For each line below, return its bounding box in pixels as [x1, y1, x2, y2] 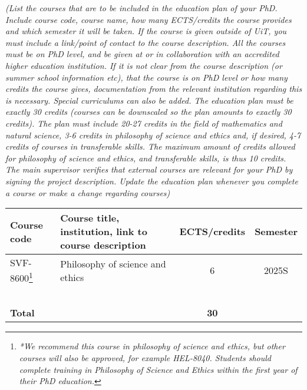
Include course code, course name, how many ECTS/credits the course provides [5, 13, 292, 25]
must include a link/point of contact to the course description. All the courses [5, 36, 286, 48]
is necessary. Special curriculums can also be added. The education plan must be [5, 94, 293, 106]
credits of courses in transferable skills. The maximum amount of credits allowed [5, 140, 295, 153]
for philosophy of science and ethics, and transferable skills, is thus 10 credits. [5, 151, 286, 164]
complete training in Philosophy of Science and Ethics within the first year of [19, 363, 298, 375]
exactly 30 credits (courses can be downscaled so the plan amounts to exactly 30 [5, 105, 292, 118]
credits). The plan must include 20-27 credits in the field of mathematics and [5, 117, 282, 129]
